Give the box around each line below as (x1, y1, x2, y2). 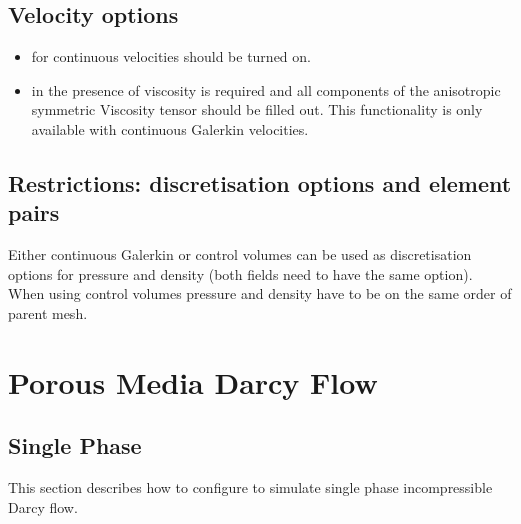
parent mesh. (8, 302, 88, 323)
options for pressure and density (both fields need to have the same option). (8, 263, 473, 284)
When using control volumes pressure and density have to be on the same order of (8, 283, 512, 304)
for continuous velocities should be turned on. (31, 46, 311, 67)
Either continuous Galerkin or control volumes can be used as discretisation (8, 244, 472, 265)
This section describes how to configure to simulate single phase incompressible (8, 477, 493, 498)
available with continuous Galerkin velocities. (31, 118, 309, 139)
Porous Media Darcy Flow (8, 361, 378, 402)
